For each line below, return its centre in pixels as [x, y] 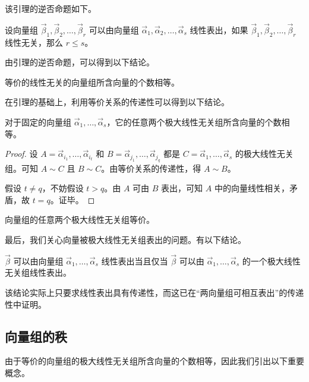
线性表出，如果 [219, 29]
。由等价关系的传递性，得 [151, 168]
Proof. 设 [21, 154]
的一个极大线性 [271, 261]
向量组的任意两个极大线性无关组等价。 [80, 220]
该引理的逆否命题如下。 [51, 8]
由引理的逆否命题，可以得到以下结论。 [80, 62]
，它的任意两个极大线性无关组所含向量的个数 [194, 121]
